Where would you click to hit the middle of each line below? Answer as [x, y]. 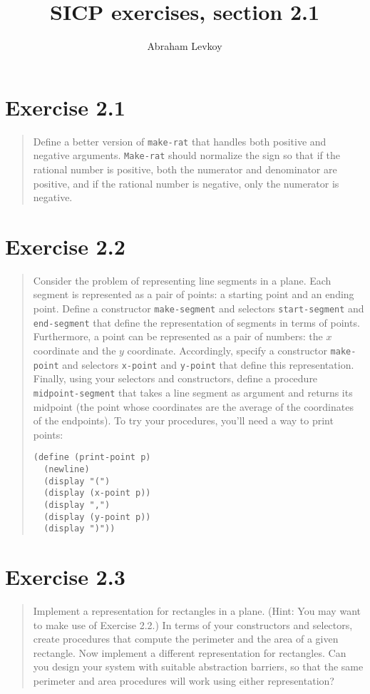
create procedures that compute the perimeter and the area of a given [186, 639]
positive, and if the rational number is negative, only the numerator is [186, 183]
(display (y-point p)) [97, 517]
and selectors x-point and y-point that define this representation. [208, 364]
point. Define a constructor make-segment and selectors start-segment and [199, 308]
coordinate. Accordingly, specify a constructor [227, 350]
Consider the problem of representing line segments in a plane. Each [182, 280]
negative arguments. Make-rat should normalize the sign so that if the [187, 155]
